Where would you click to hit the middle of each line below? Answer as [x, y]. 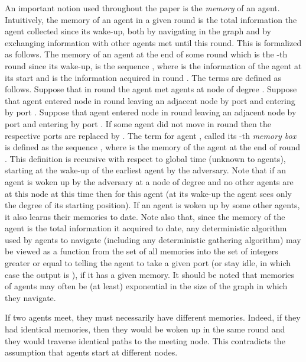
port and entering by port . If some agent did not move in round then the [138, 123]
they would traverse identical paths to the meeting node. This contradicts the [145, 340]
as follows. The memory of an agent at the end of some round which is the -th [146, 54]
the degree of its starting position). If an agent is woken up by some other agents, [152, 205]
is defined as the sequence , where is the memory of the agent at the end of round [153, 147]
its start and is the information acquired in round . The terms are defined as [143, 77]
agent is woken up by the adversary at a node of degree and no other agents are [149, 181]
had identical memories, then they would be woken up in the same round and [145, 329]
